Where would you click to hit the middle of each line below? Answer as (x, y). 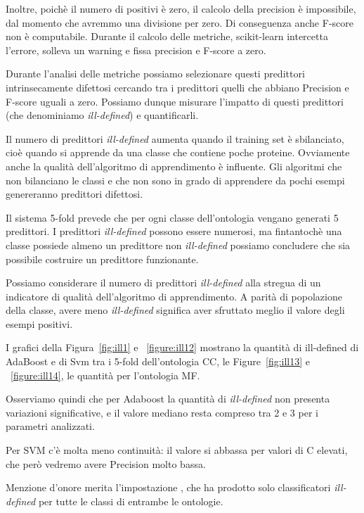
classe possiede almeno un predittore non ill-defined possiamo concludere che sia (178, 245)
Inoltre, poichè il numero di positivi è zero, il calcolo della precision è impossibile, (181, 8)
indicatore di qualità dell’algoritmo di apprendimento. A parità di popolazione (174, 296)
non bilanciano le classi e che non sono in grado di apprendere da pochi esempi (175, 180)
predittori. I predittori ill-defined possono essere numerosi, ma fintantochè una (174, 231)
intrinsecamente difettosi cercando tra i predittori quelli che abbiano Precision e (177, 87)
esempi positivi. (39, 323)
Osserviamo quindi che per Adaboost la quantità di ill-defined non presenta (168, 399)
